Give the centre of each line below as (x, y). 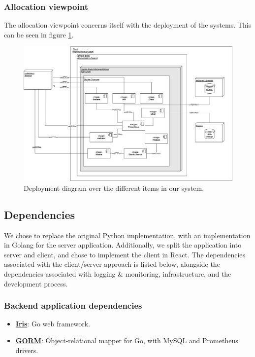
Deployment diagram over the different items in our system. (114, 188)
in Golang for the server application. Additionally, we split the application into (123, 245)
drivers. (27, 350)
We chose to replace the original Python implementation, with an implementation (127, 235)
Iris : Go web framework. (53, 324)
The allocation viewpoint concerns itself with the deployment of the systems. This (128, 25)
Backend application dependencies (73, 305)
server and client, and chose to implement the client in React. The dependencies (125, 254)
